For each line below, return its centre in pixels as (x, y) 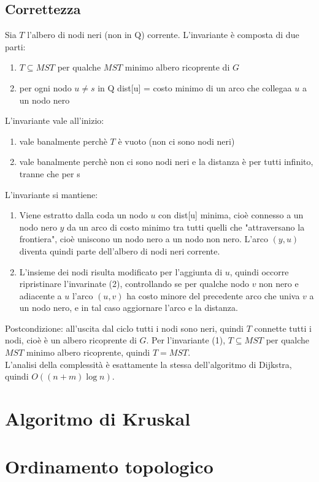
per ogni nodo (45, 87)
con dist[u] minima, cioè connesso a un (231, 215)
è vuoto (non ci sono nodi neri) (176, 141)
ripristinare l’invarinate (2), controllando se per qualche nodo (134, 284)
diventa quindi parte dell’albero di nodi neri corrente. (120, 251)
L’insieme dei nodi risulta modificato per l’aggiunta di (121, 271)
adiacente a (40, 295)
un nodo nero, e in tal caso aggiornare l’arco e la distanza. (129, 308)
